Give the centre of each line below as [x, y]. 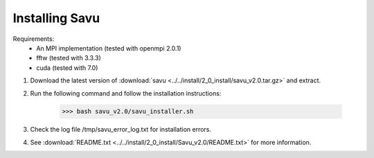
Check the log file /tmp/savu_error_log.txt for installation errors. [121, 130]
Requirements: [34, 39]
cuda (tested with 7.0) [67, 68]
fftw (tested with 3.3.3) [69, 58]
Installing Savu [56, 18]
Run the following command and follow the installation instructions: [126, 93]
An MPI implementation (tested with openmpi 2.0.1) [109, 48]
